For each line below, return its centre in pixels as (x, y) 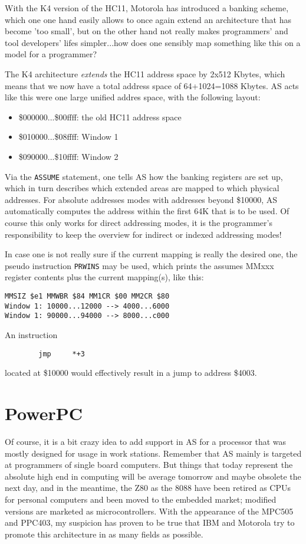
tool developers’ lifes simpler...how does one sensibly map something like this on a (153, 42)
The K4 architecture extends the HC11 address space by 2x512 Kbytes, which (145, 73)
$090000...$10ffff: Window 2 (68, 156)
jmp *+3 (62, 354)
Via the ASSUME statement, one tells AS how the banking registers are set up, (144, 176)
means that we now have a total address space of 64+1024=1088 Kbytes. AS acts (152, 85)
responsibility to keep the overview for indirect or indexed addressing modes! (143, 234)
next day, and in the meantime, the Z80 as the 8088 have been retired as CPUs (148, 488)
